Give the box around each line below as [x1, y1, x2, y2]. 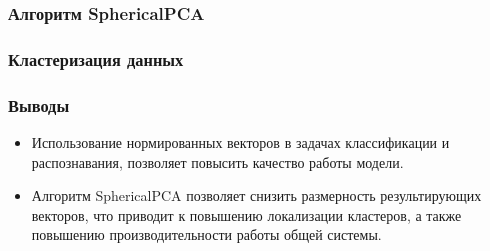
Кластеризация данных [8, 46, 184, 71]
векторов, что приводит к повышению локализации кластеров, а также [31, 204, 462, 225]
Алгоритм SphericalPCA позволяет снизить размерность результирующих [31, 185, 482, 206]
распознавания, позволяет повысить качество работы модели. [31, 151, 404, 172]
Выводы [8, 92, 70, 117]
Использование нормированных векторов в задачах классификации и [31, 131, 450, 152]
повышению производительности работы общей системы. [31, 224, 382, 245]
